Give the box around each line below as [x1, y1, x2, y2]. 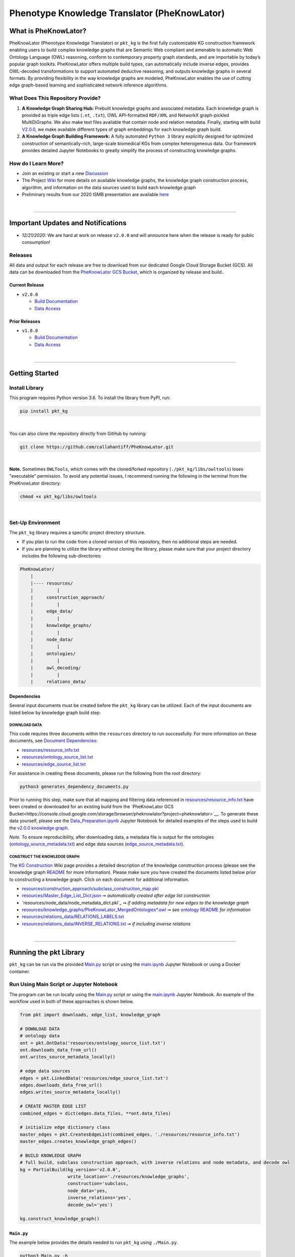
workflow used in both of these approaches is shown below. [9, 999, 134, 1005]
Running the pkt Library [9, 948, 85, 957]
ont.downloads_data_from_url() [20, 1047, 97, 1053]
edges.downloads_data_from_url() [20, 1082, 103, 1088]
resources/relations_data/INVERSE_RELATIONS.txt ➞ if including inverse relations [22, 921, 191, 927]
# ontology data [20, 1033, 60, 1039]
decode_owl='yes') [67, 1202, 113, 1208]
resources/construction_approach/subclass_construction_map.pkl [22, 885, 159, 891]
